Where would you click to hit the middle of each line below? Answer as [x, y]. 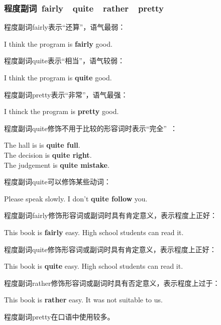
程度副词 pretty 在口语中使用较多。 [59, 316]
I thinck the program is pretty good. [62, 111]
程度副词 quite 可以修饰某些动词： [58, 182]
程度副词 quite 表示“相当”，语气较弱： [64, 61]
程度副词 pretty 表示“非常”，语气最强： [66, 94]
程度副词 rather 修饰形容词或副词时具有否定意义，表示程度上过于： [112, 283]
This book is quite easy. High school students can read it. [94, 266]
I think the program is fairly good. [58, 43]
